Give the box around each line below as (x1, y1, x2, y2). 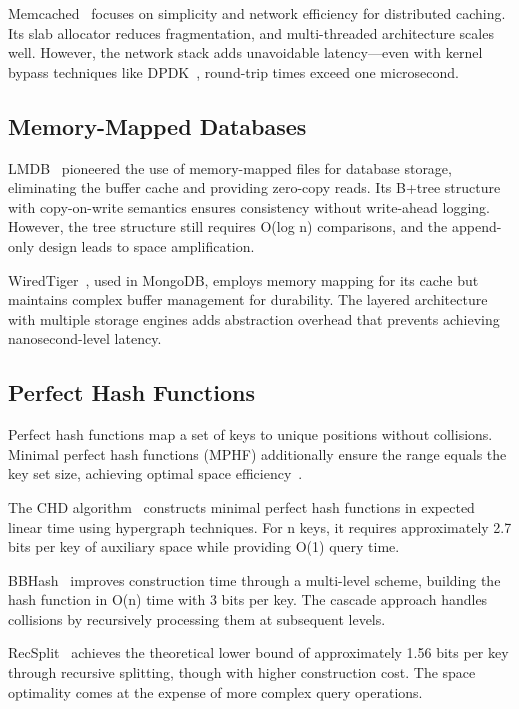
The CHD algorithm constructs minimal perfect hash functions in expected (8, 496, 475, 517)
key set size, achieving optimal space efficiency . (8, 463, 303, 484)
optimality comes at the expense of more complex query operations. (8, 681, 423, 702)
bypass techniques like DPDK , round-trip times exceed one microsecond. (8, 61, 460, 82)
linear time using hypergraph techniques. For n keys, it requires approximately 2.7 (8, 516, 512, 537)
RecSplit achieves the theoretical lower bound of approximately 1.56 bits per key (8, 642, 509, 663)
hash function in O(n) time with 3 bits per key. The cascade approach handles (8, 589, 488, 610)
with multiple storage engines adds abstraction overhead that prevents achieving (8, 308, 500, 329)
